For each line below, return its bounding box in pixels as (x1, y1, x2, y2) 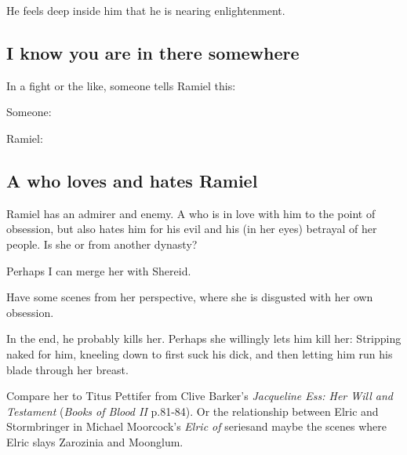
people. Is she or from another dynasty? (6, 235, 198, 252)
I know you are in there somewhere (6, 40, 300, 64)
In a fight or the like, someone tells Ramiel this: (6, 77, 236, 93)
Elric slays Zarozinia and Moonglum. (6, 433, 184, 450)
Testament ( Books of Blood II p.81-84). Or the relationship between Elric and (6, 402, 379, 419)
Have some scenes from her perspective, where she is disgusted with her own (6, 289, 373, 305)
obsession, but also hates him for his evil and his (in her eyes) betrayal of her (6, 220, 377, 237)
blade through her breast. (6, 361, 129, 377)
